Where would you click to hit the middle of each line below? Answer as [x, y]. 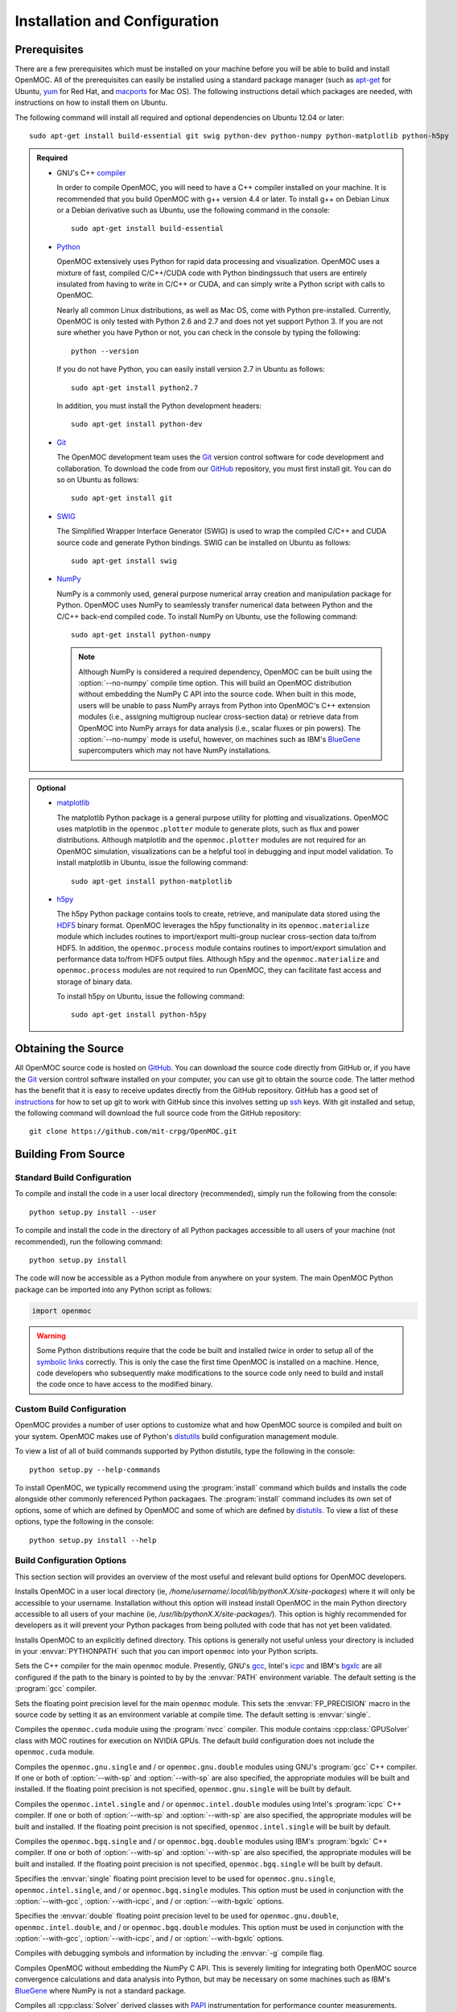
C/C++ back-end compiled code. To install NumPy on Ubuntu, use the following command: [207, 616]
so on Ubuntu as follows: [98, 480]
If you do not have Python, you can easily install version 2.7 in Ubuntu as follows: [191, 369]
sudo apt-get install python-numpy [141, 635]
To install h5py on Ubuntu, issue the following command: [151, 996]
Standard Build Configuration [73, 1177]
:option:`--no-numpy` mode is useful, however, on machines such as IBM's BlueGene [220, 740]
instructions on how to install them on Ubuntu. [91, 103]
